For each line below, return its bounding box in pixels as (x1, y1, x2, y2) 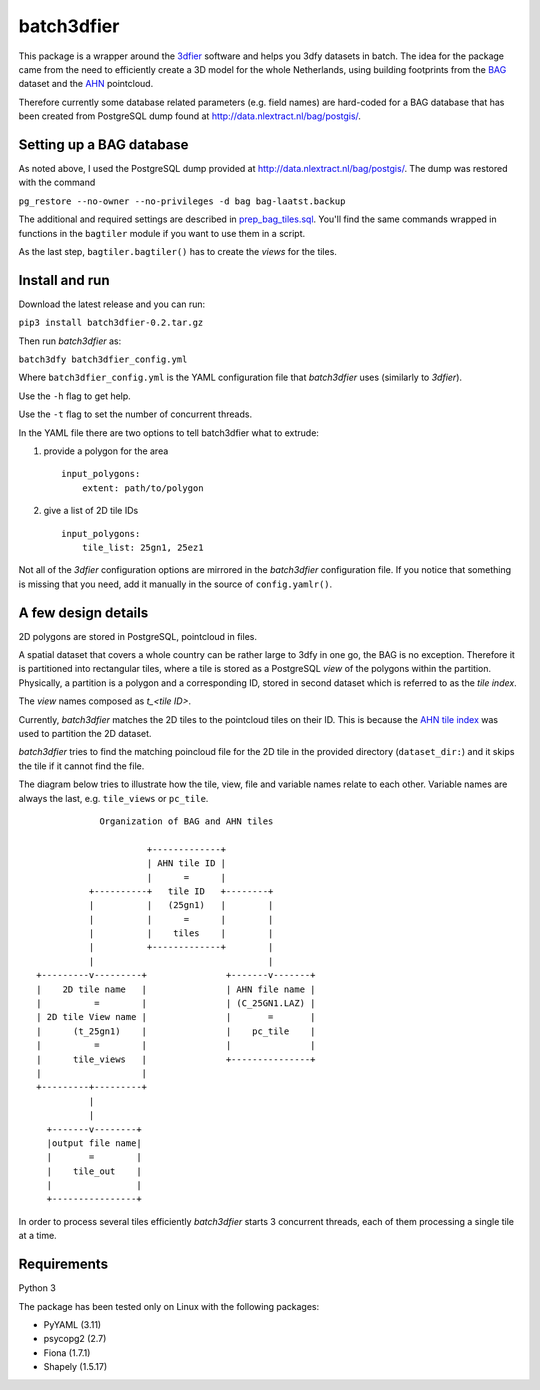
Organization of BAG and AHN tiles (99, 815, 274, 827)
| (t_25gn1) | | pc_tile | (36, 1025, 316, 1037)
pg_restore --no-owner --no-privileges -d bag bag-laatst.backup (18, 195, 346, 207)
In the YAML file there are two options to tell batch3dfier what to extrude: (18, 426, 320, 439)
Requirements (18, 1256, 109, 1273)
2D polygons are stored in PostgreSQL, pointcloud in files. (18, 630, 257, 642)
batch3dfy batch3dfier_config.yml (18, 354, 188, 365)
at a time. (18, 1230, 57, 1242)
